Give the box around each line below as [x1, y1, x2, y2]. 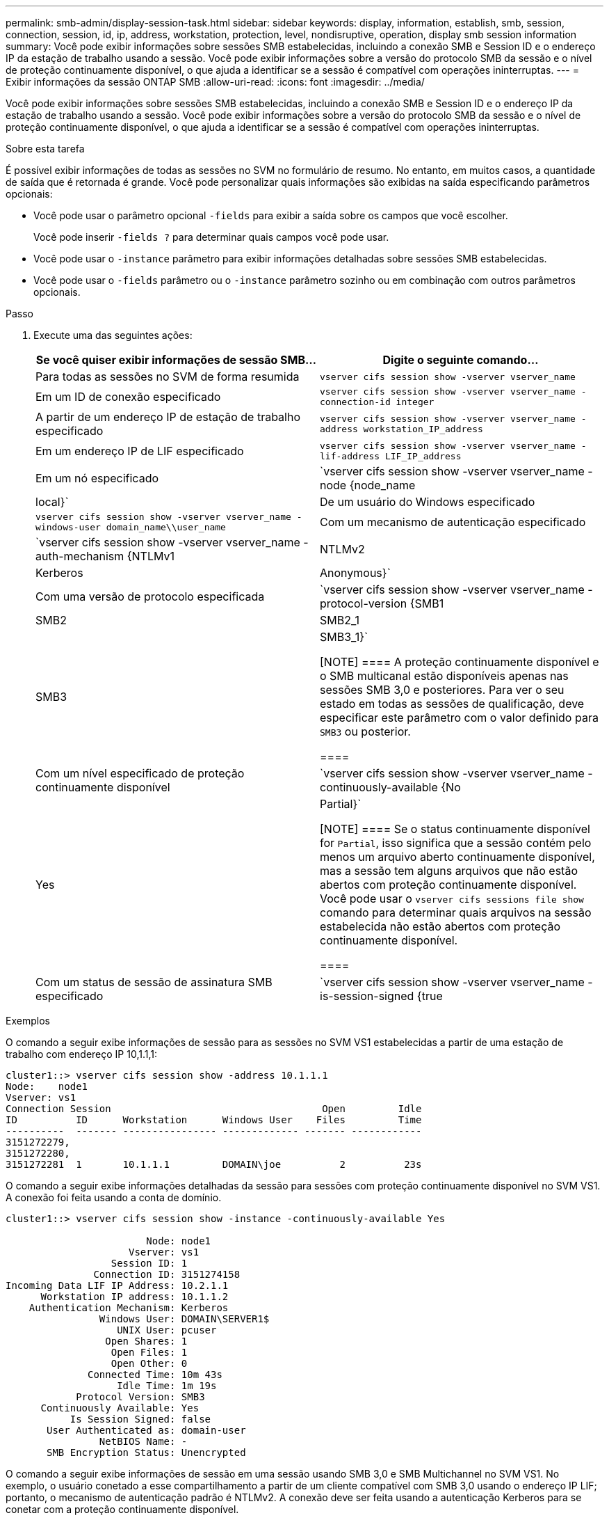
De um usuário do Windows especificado [320, 495, 535, 509]
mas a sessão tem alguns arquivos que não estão [320, 864, 578, 878]
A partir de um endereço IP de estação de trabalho [35, 410, 301, 424]
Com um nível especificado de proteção [35, 766, 245, 780]
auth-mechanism [35, 549, 124, 563]
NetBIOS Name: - [99, 1436, 188, 1447]
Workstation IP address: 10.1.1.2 [40, 1291, 229, 1302]
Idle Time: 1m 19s [117, 1380, 217, 1391]
